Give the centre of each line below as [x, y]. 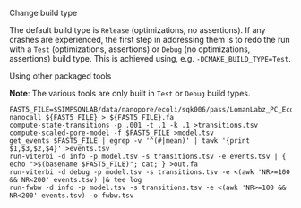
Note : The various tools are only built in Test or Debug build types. [130, 93]
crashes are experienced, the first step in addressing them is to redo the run [150, 40]
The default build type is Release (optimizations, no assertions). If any [138, 30]
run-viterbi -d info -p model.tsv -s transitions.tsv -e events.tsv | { [148, 156]
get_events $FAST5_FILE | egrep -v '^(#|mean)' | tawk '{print [130, 141]
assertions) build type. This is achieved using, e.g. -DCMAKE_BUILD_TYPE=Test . [150, 58]
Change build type [43, 13]
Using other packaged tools [60, 76]
